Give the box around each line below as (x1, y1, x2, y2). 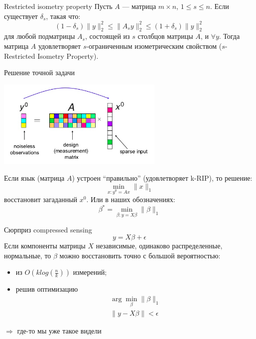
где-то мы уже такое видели (17, 326, 102, 336)
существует (4, 10, 38, 21)
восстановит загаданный (4, 194, 78, 205)
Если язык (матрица (4, 173, 65, 183)
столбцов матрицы (137, 31, 193, 41)
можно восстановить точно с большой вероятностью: (59, 250, 221, 260)
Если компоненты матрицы (4, 240, 86, 251)
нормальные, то (4, 250, 51, 260)
